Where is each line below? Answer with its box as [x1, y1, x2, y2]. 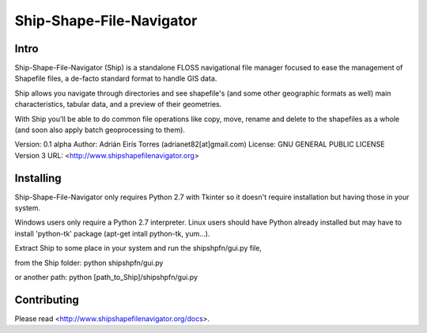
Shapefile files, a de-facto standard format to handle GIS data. [14, 74, 217, 83]
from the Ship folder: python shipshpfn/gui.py [14, 258, 164, 267]
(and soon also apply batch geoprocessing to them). [14, 125, 186, 134]
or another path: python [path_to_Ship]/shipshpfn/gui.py [14, 273, 198, 282]
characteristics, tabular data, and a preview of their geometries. [14, 100, 222, 109]
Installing [14, 171, 62, 185]
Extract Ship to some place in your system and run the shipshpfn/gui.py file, [14, 244, 263, 253]
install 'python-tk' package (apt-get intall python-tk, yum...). [14, 229, 210, 238]
